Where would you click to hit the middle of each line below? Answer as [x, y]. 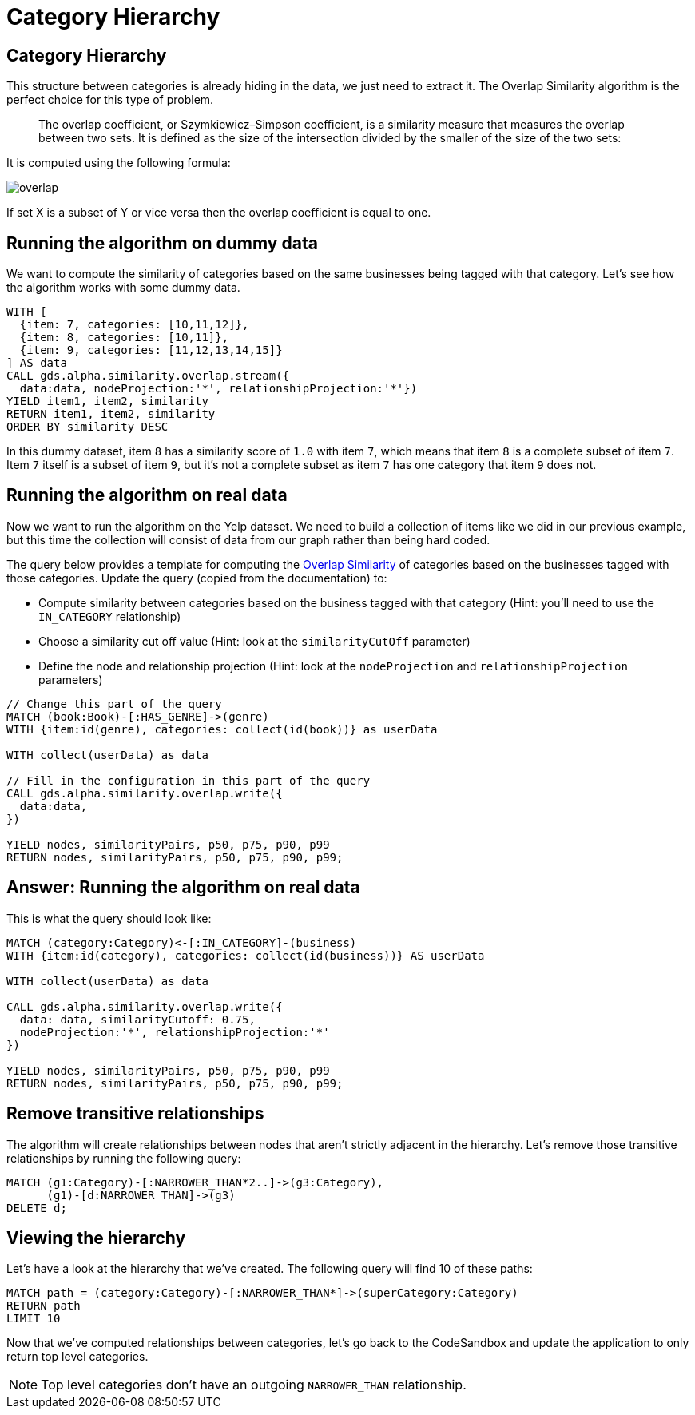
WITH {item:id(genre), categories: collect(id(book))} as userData [222, 729]
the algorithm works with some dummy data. [123, 288]
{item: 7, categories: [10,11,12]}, [134, 325]
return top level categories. [77, 1357]
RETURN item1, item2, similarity [111, 414]
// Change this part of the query [114, 704]
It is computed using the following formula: [119, 163]
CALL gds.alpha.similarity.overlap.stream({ [148, 376]
